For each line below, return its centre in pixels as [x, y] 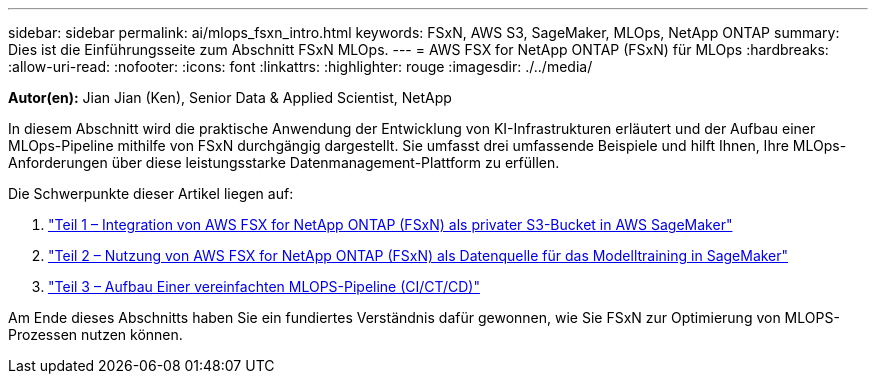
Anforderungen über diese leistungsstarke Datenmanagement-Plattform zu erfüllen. [284, 162]
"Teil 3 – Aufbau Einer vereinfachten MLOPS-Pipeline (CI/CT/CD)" [264, 286]
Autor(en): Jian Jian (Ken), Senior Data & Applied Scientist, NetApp [230, 97]
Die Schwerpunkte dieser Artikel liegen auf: [151, 193]
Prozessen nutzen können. [95, 334]
